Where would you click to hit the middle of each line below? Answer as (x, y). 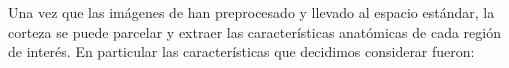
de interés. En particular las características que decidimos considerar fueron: (241, 51)
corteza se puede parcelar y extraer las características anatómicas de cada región (254, 31)
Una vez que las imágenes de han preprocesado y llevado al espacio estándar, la (251, 12)
